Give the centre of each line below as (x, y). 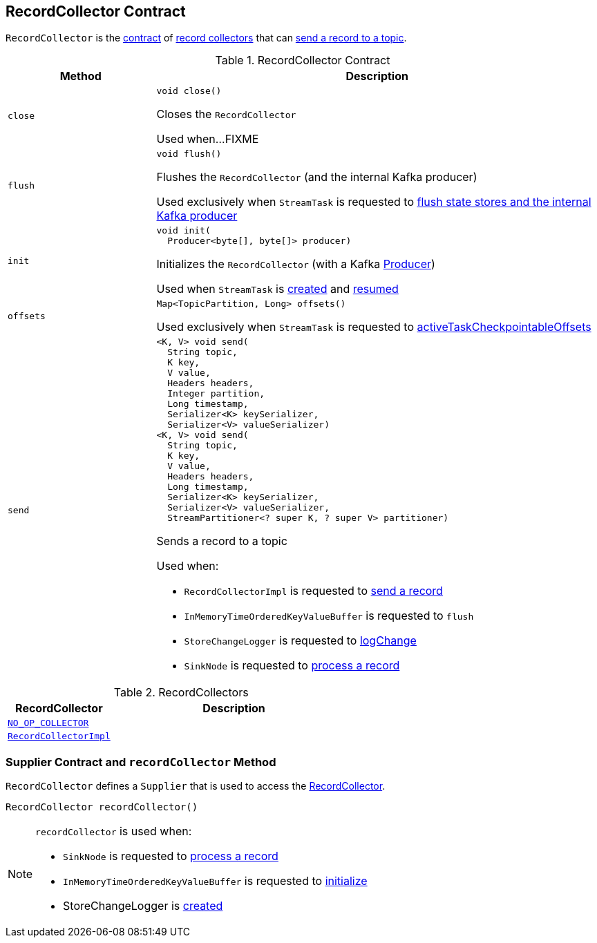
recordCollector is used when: (114, 831)
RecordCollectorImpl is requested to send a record (313, 591)
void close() (189, 91)
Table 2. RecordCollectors (181, 693)
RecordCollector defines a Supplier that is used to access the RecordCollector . (196, 786)
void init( (183, 231)
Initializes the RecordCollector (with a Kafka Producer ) (296, 264)
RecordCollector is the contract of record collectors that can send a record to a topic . (206, 38)
